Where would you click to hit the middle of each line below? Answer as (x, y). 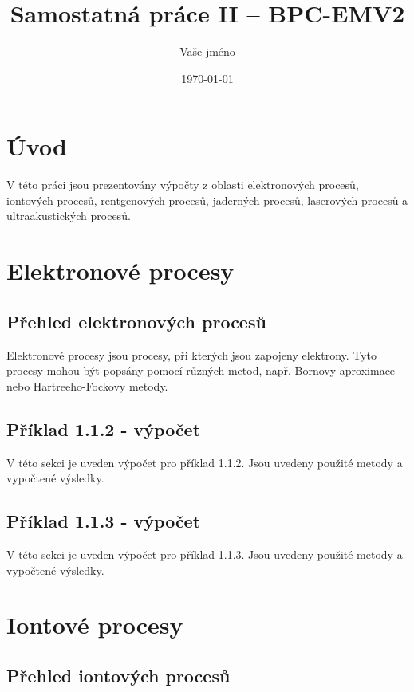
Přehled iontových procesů (118, 675)
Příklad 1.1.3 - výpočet (104, 521)
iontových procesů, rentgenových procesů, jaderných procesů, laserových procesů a (207, 200)
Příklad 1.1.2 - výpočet (104, 429)
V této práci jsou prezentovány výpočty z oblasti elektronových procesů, (183, 185)
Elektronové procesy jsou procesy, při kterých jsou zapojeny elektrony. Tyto (191, 354)
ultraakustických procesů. (69, 216)
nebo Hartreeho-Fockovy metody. (87, 385)
